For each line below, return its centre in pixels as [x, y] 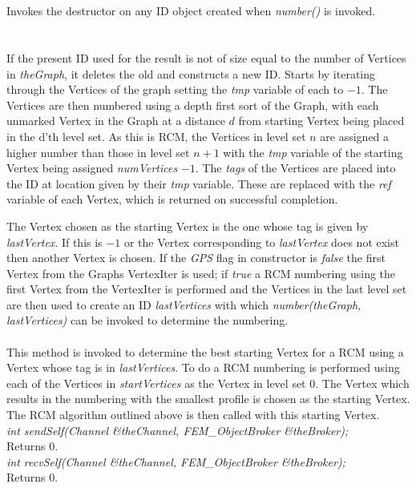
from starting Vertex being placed [321, 121]
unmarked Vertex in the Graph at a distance [116, 121]
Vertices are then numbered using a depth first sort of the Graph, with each [193, 105]
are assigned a [355, 136]
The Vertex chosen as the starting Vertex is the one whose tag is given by [188, 226]
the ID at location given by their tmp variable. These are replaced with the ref [199, 183]
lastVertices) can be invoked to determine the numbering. [147, 320]
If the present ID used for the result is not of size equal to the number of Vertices [206, 57]
